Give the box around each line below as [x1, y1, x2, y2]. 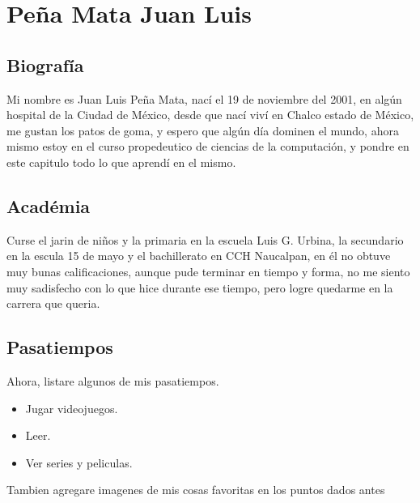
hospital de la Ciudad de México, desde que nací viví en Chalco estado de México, [6, 106, 414, 123]
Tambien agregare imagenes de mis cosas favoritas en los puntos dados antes [6, 481, 385, 498]
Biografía [6, 52, 84, 77]
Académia [6, 193, 91, 218]
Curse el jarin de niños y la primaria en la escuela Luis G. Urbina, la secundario [6, 231, 404, 248]
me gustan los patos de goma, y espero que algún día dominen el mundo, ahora [6, 121, 399, 139]
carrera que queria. [6, 295, 100, 312]
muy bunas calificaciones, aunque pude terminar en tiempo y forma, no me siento [6, 262, 410, 279]
